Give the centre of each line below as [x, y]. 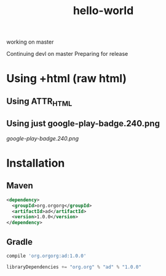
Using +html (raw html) [67, 79]
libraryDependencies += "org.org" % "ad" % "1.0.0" [74, 267]
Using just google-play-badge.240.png [83, 124]
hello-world [103, 11]
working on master [30, 42]
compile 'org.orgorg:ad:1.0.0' [46, 256]
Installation [36, 163]
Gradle [19, 242]
